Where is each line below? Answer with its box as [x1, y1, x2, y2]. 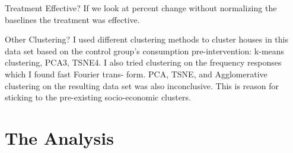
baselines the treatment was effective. [5, 13, 140, 25]
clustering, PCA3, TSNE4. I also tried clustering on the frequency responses [5, 56, 282, 69]
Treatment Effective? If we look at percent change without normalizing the [5, 2, 277, 14]
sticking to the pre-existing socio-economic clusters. [5, 91, 191, 103]
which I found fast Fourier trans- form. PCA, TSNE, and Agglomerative [5, 67, 267, 80]
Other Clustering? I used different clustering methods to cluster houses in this [5, 33, 288, 45]
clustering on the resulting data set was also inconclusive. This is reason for [5, 79, 279, 92]
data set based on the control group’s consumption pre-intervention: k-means [5, 44, 285, 57]
